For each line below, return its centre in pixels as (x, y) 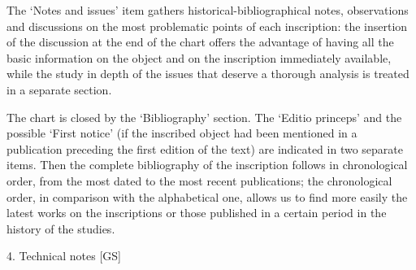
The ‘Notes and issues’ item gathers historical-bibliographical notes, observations (208, 10)
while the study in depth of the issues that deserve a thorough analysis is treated (208, 74)
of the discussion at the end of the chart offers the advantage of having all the (200, 42)
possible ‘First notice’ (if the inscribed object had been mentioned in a (182, 133)
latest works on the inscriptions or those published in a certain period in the (197, 213)
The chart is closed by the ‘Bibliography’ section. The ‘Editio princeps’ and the (204, 117)
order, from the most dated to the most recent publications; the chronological (199, 180)
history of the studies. (61, 228)
